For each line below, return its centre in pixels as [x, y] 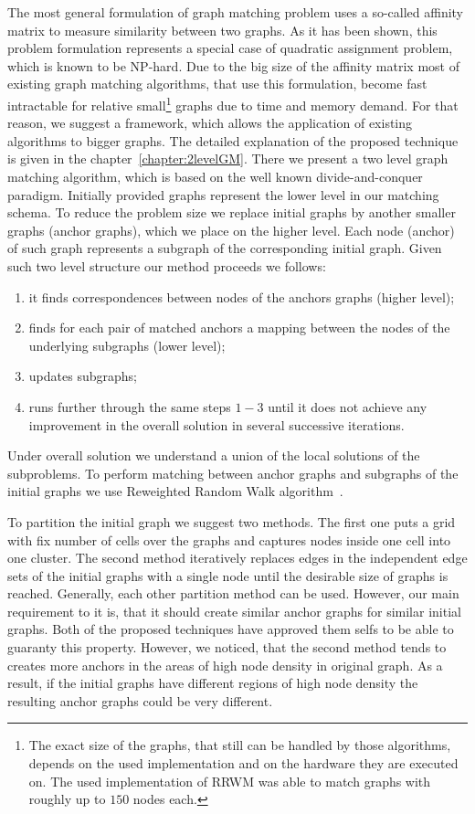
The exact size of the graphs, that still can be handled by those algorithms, [240, 745]
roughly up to [67, 799]
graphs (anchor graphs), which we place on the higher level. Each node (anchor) [231, 230]
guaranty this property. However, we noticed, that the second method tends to [227, 647]
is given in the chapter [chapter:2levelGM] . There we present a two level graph [228, 159]
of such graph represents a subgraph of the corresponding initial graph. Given [225, 248]
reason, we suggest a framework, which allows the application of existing [210, 123]
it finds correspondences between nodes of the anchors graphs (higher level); [242, 296]
